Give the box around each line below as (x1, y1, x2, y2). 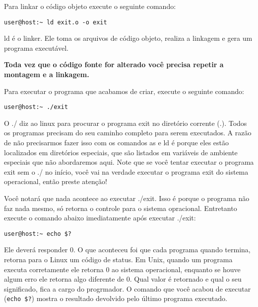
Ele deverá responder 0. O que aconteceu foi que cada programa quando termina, (4, 244, 251, 255)
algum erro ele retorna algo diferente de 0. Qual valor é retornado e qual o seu (4, 274, 242, 284)
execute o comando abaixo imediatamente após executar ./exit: (4, 212, 196, 223)
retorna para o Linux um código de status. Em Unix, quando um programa (4, 254, 233, 265)
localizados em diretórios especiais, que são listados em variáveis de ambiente (4, 147, 238, 157)
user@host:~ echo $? (4, 230, 72, 237)
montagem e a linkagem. (4, 69, 89, 80)
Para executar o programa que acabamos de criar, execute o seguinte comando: (4, 86, 244, 96)
